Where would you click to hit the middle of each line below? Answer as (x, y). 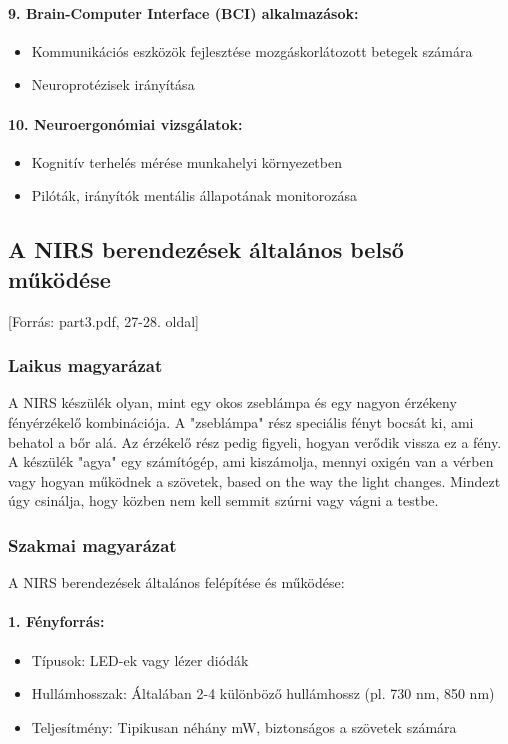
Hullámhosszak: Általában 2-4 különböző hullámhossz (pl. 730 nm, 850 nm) (263, 693)
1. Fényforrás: (56, 621)
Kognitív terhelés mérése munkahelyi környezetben (186, 161)
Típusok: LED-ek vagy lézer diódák (140, 659)
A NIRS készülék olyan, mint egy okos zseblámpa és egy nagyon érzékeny (232, 402)
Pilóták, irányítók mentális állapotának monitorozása (194, 195)
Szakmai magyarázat (92, 544)
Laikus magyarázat (85, 365)
